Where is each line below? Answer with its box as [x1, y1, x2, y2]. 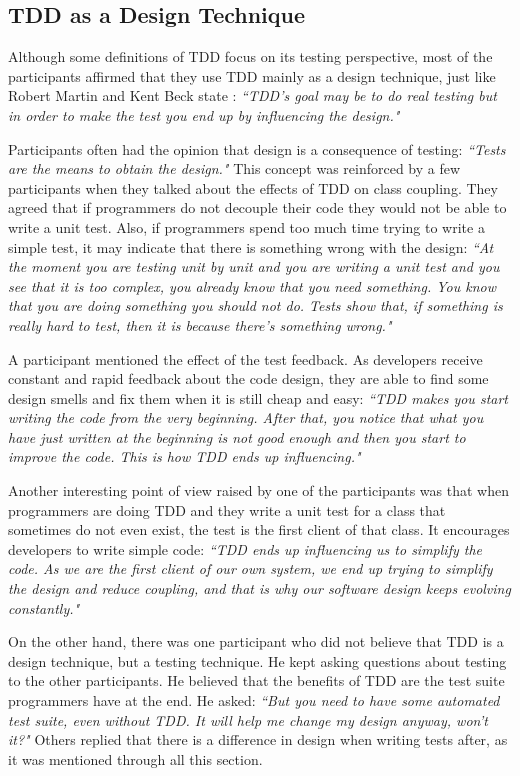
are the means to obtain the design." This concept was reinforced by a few [8, 158, 461, 179]
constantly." [8, 597, 80, 618]
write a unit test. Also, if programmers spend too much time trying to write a [8, 216, 485, 237]
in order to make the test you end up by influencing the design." [8, 104, 400, 125]
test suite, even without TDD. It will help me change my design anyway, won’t [8, 709, 488, 730]
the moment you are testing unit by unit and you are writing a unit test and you [8, 256, 500, 277]
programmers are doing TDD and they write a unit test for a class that [8, 499, 446, 520]
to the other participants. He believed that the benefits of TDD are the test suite [8, 670, 505, 691]
